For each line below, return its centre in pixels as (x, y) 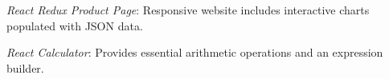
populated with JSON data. (75, 25)
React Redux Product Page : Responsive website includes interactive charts (188, 10)
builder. (25, 67)
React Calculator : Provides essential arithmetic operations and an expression (195, 52)
